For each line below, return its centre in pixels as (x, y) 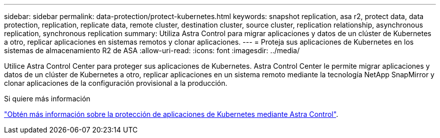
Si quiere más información (47, 99)
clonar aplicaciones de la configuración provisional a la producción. (116, 83)
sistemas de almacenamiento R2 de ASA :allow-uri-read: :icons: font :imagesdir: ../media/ (152, 50)
